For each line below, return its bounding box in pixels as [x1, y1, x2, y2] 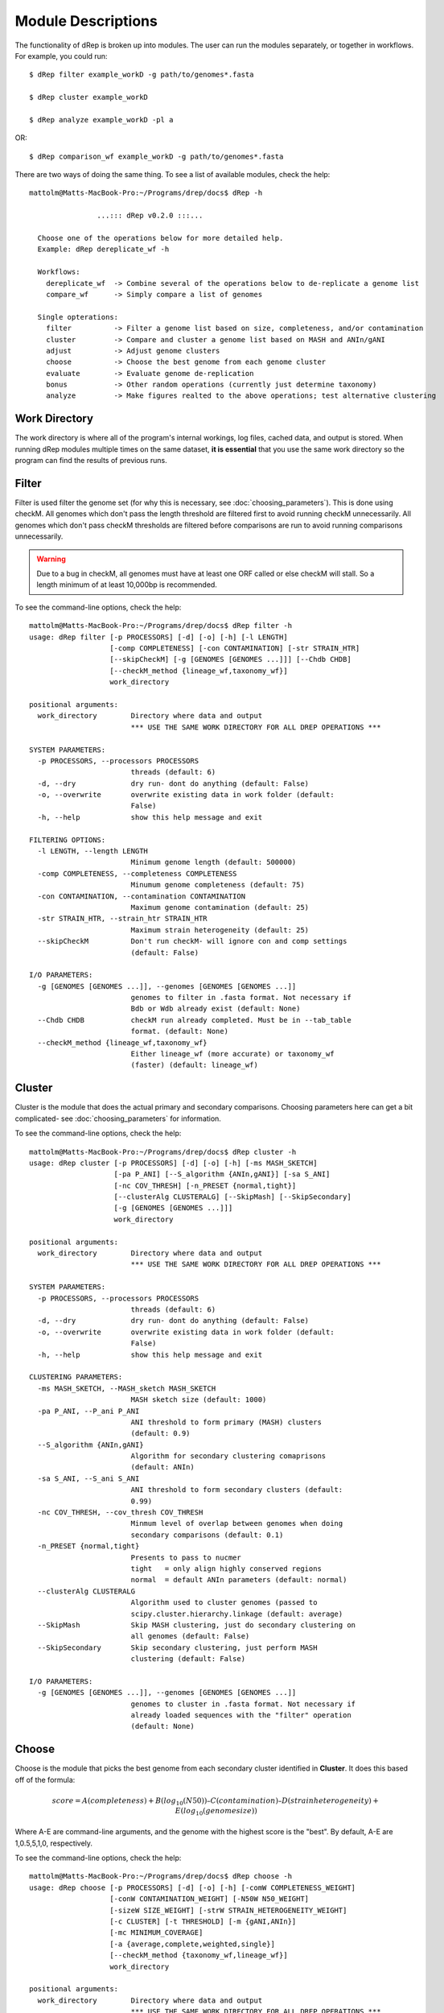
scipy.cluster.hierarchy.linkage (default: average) [130, 1609, 343, 1618]
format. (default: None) [130, 1027, 229, 1036]
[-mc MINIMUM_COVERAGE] [109, 1928, 203, 1937]
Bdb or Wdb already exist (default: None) [130, 1004, 301, 1014]
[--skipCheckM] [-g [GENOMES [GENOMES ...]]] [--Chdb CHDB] [109, 655, 351, 664]
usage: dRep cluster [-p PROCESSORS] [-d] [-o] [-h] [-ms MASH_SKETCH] [29, 1158, 318, 1168]
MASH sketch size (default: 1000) [130, 1395, 267, 1404]
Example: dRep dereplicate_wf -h [37, 245, 170, 254]
